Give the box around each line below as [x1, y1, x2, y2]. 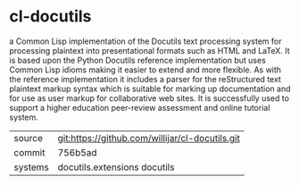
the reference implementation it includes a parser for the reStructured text [9, 73, 281, 84]
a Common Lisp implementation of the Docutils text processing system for [9, 36, 282, 46]
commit [13, 146, 46, 158]
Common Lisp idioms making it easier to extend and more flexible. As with [9, 64, 282, 75]
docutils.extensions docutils [57, 161, 175, 173]
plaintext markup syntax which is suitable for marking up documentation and [9, 83, 291, 94]
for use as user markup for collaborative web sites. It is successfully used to [9, 92, 290, 104]
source [13, 131, 43, 144]
